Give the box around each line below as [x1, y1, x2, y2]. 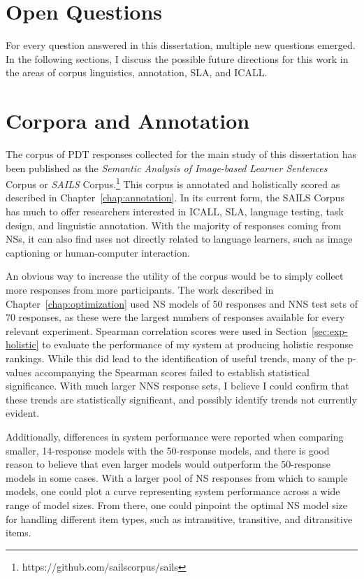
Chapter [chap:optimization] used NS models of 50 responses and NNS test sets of [6, 296, 358, 310]
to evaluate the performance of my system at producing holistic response [42, 337, 354, 352]
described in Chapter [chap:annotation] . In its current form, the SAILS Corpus [6, 190, 344, 205]
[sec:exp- [311, 323, 348, 338]
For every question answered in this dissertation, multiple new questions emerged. [6, 38, 356, 52]
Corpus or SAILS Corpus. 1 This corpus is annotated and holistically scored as [6, 175, 340, 191]
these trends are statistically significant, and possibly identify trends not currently [6, 392, 357, 406]
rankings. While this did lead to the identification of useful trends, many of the [6, 351, 344, 365]
